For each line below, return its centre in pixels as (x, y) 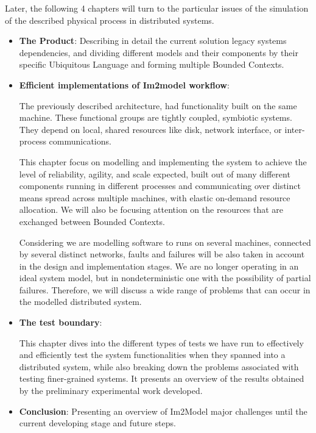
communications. (80, 141)
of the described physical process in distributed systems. (110, 20)
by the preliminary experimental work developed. (111, 391)
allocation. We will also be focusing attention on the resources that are (151, 209)
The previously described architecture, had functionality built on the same (158, 105)
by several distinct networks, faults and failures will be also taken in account (162, 254)
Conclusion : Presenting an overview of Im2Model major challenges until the (163, 411)
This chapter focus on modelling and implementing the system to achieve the (163, 161)
